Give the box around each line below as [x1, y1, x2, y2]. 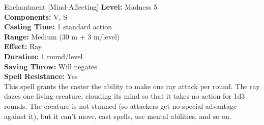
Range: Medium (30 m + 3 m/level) [4, 31, 120, 41]
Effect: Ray [4, 41, 42, 52]
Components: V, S [4, 11, 67, 22]
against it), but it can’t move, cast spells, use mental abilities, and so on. [4, 110, 231, 121]
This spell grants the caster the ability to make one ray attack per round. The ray [4, 80, 260, 91]
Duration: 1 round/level [4, 51, 83, 61]
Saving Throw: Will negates [4, 61, 97, 71]
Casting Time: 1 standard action [4, 21, 112, 32]
